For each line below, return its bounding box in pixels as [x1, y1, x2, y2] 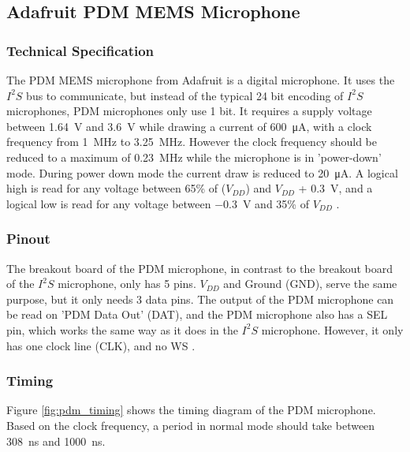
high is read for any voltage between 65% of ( [6, 180, 226, 196]
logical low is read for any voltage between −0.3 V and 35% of [6, 195, 309, 211]
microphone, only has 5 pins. [58, 275, 196, 292]
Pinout [6, 229, 50, 248]
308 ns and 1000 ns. [6, 432, 106, 449]
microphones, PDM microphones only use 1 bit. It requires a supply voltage [6, 103, 372, 119]
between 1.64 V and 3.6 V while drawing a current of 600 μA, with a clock [6, 118, 372, 134]
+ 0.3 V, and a [298, 180, 373, 196]
